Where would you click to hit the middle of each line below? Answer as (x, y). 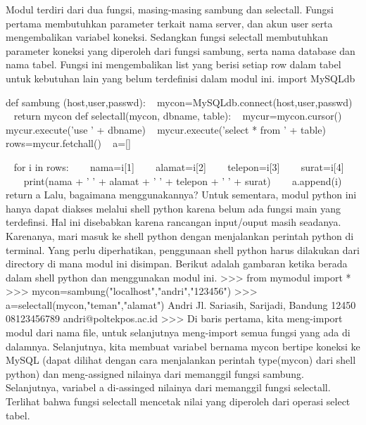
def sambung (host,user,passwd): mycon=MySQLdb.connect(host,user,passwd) (179, 102)
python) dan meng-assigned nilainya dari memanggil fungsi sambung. (155, 373)
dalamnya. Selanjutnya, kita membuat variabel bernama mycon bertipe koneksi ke (183, 346)
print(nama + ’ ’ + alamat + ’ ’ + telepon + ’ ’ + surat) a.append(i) (183, 180)
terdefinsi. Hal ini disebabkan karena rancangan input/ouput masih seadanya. (173, 222)
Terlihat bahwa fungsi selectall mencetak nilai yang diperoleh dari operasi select (178, 401)
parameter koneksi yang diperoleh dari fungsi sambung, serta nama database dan (181, 50)
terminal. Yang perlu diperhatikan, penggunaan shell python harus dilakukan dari (183, 249)
